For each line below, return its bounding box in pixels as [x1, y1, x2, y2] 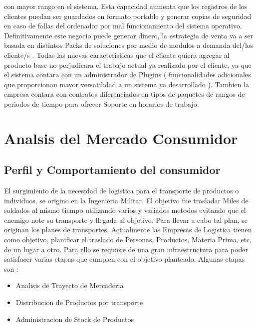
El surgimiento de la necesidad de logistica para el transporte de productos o [4, 185, 239, 196]
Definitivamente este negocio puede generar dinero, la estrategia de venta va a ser [4, 30, 254, 40]
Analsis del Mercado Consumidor [4, 128, 238, 148]
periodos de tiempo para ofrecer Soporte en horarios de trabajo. [4, 98, 199, 109]
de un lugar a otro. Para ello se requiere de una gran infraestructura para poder [4, 244, 248, 254]
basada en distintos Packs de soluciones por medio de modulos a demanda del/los [4, 40, 254, 50]
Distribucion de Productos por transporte [15, 297, 143, 308]
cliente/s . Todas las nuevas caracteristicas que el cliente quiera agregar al [4, 49, 230, 60]
